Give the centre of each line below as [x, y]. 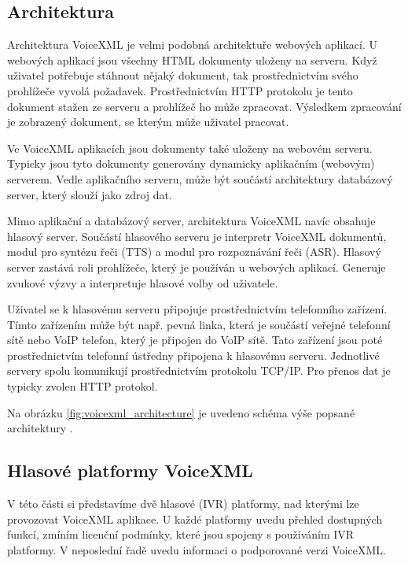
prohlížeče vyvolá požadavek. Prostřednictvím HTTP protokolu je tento [180, 90]
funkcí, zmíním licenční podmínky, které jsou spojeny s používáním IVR [181, 534]
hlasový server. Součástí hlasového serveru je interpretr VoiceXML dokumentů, [197, 236]
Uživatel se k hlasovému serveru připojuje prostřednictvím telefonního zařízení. [197, 309]
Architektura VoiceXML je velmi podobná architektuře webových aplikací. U [192, 44]
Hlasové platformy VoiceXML [130, 470]
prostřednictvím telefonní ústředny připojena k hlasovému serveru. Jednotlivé [193, 355]
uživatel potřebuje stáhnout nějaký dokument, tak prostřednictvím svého [183, 75]
